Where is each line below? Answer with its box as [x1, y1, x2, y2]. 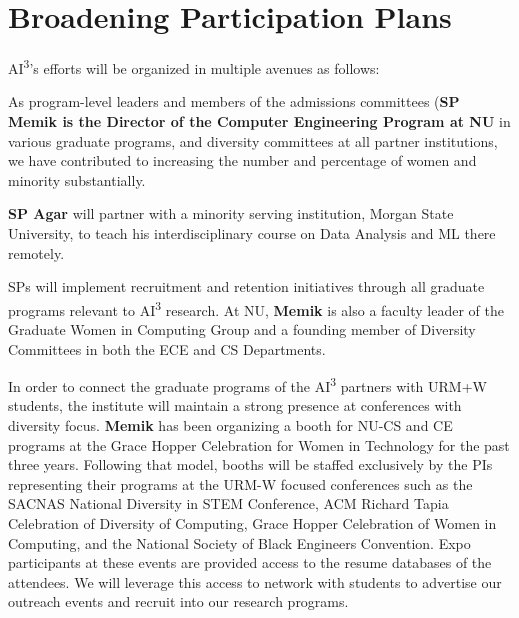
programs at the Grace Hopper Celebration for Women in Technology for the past [8, 434, 510, 455]
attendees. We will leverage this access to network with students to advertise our [8, 571, 502, 592]
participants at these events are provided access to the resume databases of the [8, 552, 492, 573]
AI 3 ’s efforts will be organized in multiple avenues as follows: [8, 55, 380, 78]
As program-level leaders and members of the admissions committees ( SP [8, 91, 460, 112]
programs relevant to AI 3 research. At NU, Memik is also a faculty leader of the [8, 296, 505, 320]
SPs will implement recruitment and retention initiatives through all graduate [8, 276, 485, 297]
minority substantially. [8, 169, 146, 190]
